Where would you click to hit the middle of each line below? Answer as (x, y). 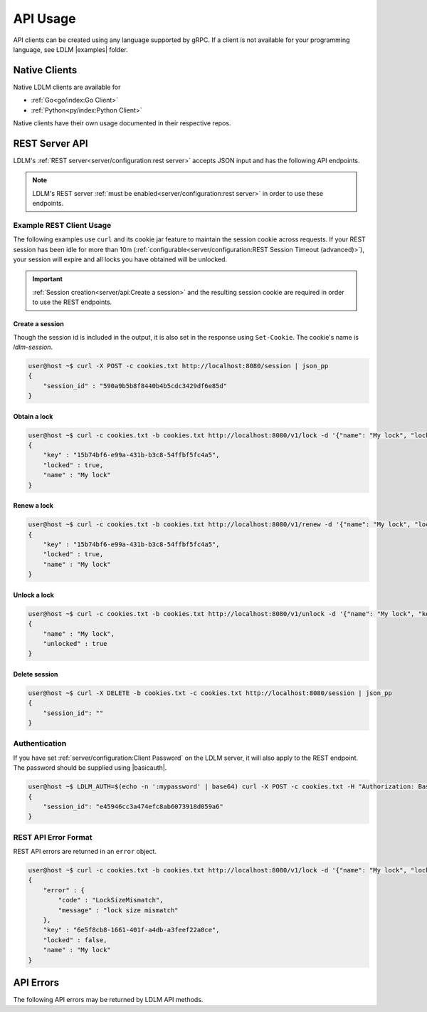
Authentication (40, 744)
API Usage (44, 19)
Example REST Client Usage (62, 225)
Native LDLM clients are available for (67, 87)
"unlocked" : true (75, 643)
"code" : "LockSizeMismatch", (111, 900)
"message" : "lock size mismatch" (118, 910)
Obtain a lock (33, 416)
